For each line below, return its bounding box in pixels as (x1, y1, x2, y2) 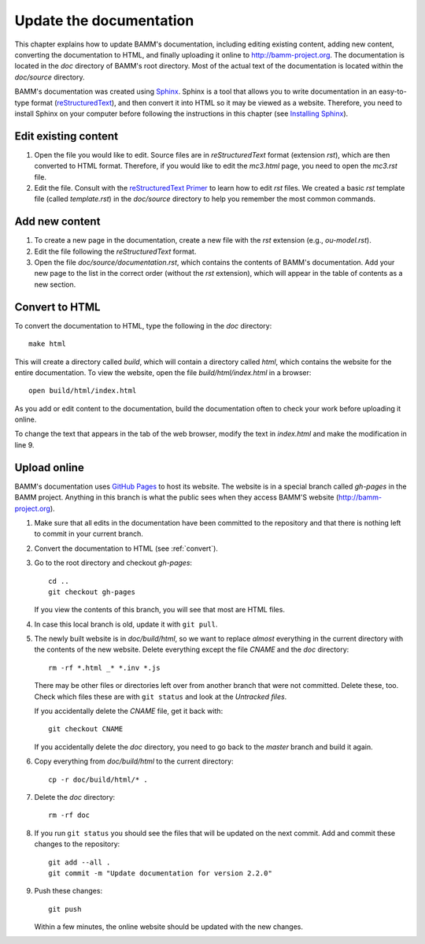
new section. (34, 280, 76, 289)
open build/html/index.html (28, 386, 137, 396)
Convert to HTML (14, 300, 101, 314)
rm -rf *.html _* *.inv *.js (48, 663, 161, 672)
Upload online (14, 461, 84, 474)
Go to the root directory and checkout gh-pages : (34, 558, 193, 567)
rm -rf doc (48, 811, 91, 819)
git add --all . (48, 857, 111, 867)
